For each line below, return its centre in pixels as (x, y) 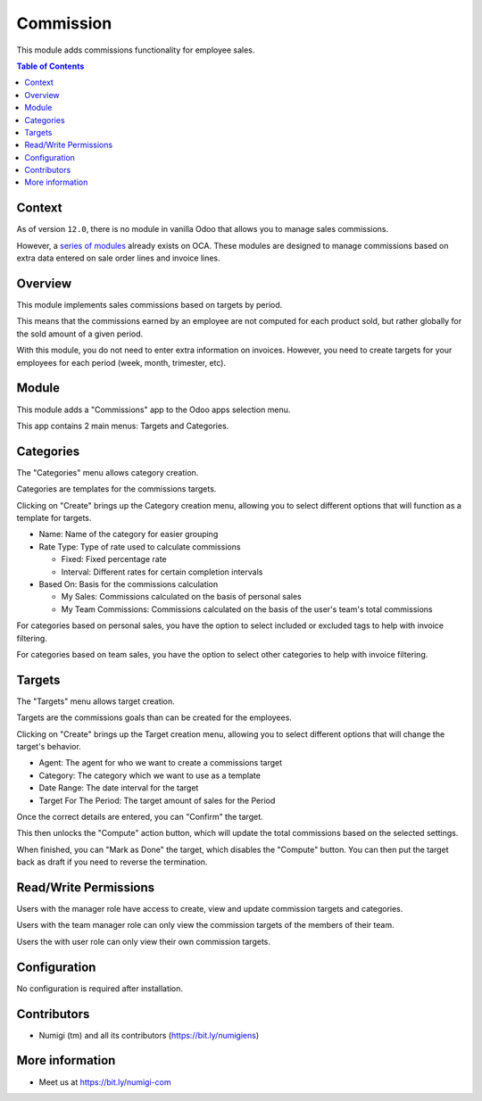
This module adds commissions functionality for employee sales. (136, 50)
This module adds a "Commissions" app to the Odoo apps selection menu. (154, 410)
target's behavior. (49, 746)
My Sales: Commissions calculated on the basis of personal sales (182, 597)
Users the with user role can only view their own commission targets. (144, 941)
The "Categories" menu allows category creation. (108, 472)
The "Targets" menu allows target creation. (96, 701)
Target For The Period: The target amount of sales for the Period (157, 800)
